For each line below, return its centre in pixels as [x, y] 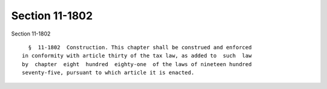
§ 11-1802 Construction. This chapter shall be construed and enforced [140, 47]
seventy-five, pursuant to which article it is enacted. [108, 73]
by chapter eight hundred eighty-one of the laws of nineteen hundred [137, 64]
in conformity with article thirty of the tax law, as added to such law [137, 56]
